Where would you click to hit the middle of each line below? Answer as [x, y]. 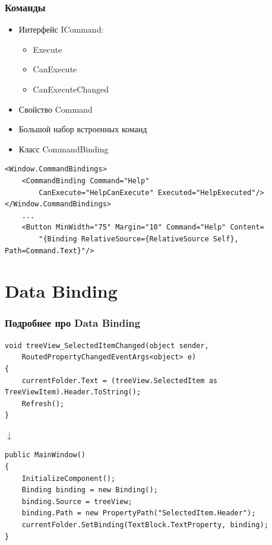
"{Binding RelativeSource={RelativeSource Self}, [139, 239]
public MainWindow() [45, 455]
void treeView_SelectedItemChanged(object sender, [107, 345]
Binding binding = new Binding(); [90, 490]
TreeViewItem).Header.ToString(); [73, 392]
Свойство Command [56, 109]
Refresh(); [43, 404]
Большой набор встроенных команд [83, 129]
